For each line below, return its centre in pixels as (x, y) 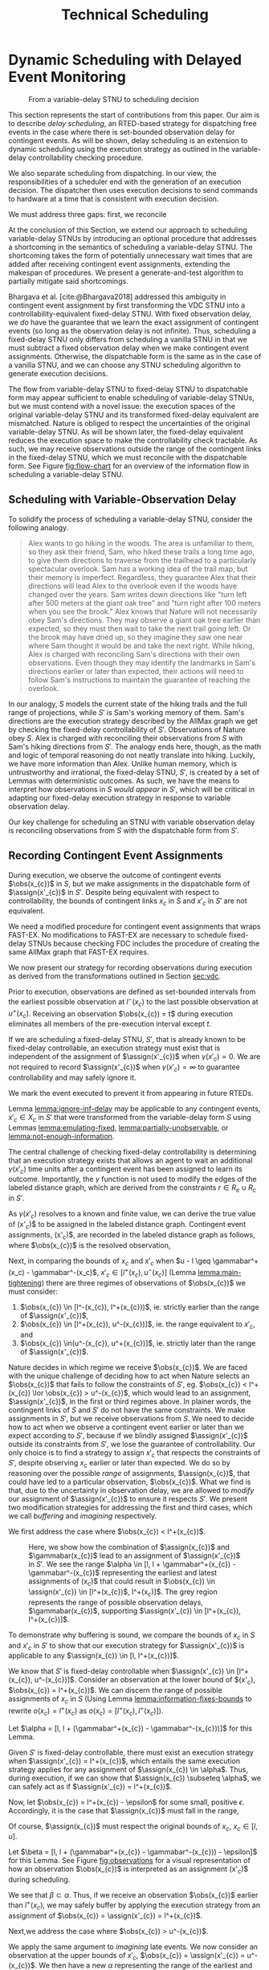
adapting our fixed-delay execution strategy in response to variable (120, 798)
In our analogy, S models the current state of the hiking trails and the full (128, 704)
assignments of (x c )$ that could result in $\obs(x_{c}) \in (122, 1582)
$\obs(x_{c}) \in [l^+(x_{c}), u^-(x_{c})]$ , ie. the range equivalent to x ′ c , (137, 1325)
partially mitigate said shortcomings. (68, 281)
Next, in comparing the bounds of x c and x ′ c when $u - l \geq (110, 1261)
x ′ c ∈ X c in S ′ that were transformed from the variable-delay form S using (130, 1118)
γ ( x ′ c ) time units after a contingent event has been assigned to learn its (125, 1169)
